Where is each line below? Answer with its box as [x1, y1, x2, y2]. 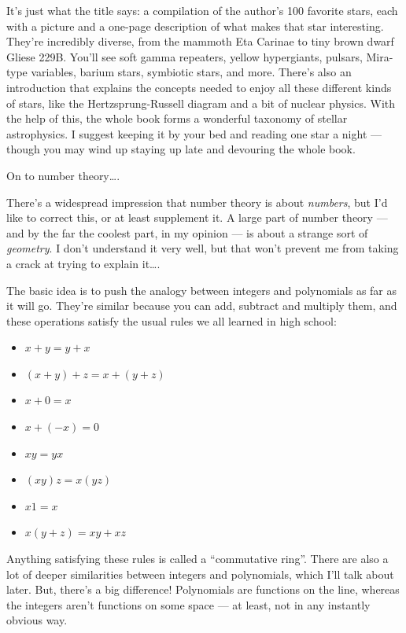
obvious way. [6, 612, 68, 628]
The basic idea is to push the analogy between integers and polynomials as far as [6, 282, 397, 298]
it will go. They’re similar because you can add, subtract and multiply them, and [6, 297, 397, 314]
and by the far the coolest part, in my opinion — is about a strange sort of [6, 224, 368, 241]
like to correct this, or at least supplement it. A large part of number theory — [6, 209, 388, 226]
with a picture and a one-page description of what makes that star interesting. [6, 17, 384, 34]
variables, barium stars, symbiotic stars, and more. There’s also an [31, 64, 352, 80]
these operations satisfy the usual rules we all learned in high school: [6, 312, 337, 329]
